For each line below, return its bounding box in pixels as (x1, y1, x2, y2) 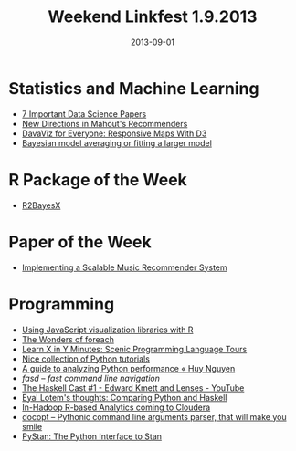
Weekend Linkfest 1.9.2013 (48, 6, 258, 27)
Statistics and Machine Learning (8, 78, 259, 99)
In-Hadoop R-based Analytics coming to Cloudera (21, 402, 211, 413)
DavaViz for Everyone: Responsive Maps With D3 (21, 128, 207, 139)
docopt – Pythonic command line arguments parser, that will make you (21, 411, 287, 422)
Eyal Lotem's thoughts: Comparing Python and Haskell (21, 392, 227, 403)
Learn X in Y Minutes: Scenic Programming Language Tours (21, 343, 248, 354)
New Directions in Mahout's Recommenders (21, 118, 188, 129)
